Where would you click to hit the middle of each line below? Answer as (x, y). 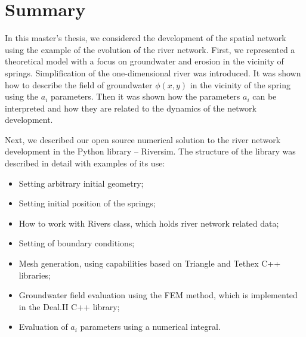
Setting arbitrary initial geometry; (81, 183)
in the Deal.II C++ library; (69, 306)
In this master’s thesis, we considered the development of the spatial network (146, 38)
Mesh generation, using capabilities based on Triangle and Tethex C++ (150, 263)
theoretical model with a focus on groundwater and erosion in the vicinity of (144, 61)
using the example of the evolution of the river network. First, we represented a (150, 49)
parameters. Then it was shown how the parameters (145, 96)
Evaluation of (43, 327)
